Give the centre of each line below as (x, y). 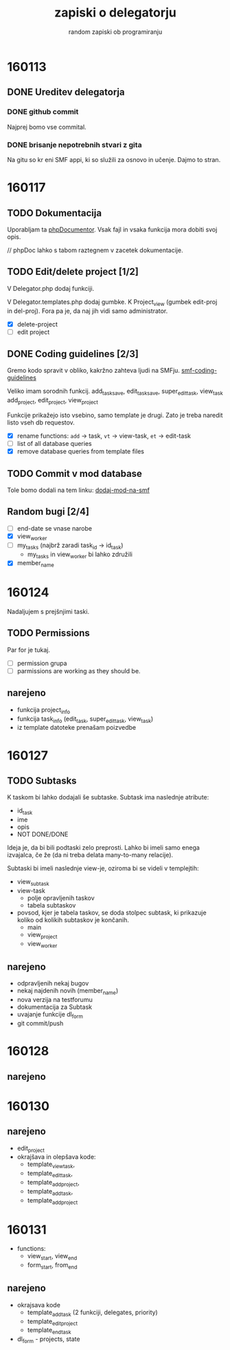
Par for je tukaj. (28, 650)
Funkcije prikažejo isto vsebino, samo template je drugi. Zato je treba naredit (115, 416)
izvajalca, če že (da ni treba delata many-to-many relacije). (90, 855)
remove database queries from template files (80, 451)
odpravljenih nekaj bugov (53, 983)
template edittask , (50, 1174)
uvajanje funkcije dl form (50, 1015)
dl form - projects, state (48, 1340)
